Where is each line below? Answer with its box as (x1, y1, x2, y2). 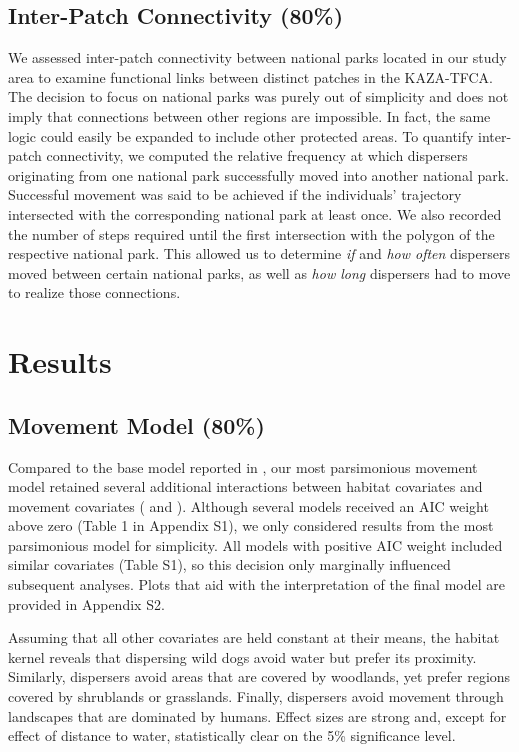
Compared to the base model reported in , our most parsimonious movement (8, 456, 478, 477)
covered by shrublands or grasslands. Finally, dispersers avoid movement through (8, 686, 504, 707)
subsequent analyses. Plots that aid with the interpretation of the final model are (8, 574, 505, 595)
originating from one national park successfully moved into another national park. (8, 164, 509, 185)
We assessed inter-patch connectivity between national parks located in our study (8, 47, 507, 68)
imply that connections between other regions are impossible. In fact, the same (8, 105, 491, 126)
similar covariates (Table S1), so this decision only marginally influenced (8, 554, 451, 575)
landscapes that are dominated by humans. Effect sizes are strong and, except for (8, 705, 507, 726)
